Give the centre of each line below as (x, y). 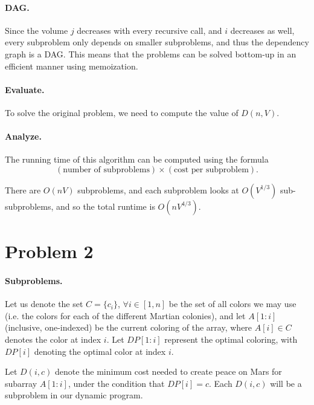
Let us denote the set (44, 304)
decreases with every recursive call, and (149, 30)
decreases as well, (262, 30)
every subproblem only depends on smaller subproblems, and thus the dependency (157, 42)
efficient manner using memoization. (72, 66)
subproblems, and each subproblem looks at (158, 190)
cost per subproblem (211, 170)
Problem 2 (49, 251)
